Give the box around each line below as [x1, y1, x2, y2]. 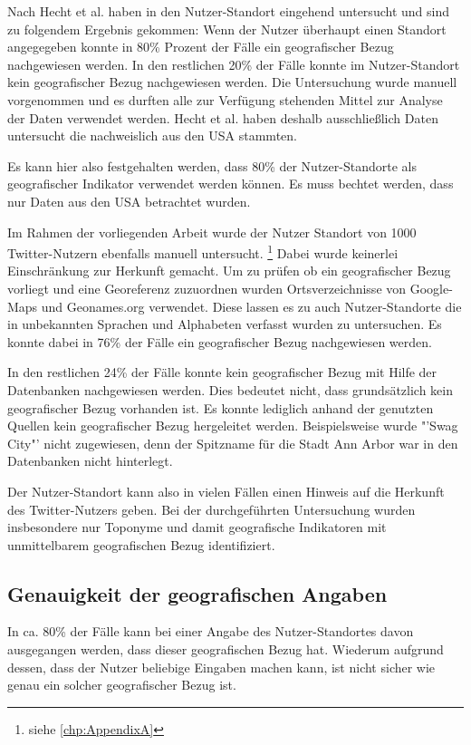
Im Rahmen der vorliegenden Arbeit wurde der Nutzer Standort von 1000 [7, 222, 417, 241]
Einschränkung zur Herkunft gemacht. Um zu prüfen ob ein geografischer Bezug [7, 261, 451, 280]
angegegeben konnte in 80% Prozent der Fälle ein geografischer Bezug [7, 37, 394, 56]
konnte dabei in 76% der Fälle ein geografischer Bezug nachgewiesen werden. [7, 332, 432, 351]
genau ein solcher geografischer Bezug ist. [7, 675, 236, 694]
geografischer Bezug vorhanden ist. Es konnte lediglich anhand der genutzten [7, 398, 434, 417]
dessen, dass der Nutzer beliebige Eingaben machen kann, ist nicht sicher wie [7, 657, 436, 676]
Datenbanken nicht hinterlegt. [7, 451, 173, 470]
